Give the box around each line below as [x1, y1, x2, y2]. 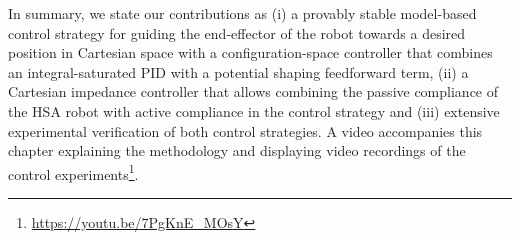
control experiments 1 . [8, 160, 139, 184]
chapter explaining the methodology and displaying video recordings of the [8, 140, 466, 161]
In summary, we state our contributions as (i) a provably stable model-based [8, 3, 477, 23]
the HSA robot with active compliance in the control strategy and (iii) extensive [8, 100, 500, 121]
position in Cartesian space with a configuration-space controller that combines [8, 42, 493, 63]
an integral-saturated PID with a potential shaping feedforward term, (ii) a [8, 61, 469, 82]
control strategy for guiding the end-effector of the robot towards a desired [8, 22, 466, 43]
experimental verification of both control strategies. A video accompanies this [8, 120, 483, 141]
